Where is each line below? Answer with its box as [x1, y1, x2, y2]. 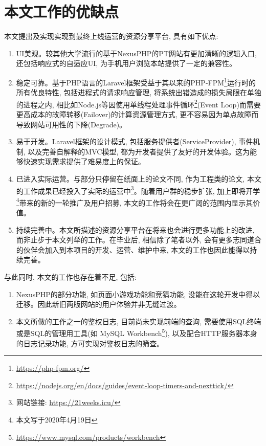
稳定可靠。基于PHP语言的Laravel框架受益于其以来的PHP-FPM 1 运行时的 [16, 75, 256, 87]
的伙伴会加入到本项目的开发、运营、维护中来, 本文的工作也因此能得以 [16, 244, 250, 255]
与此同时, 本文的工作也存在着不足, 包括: [4, 272, 137, 282]
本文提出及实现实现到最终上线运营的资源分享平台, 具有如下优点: [4, 31, 218, 41]
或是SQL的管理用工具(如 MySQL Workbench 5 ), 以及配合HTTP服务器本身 [16, 326, 257, 339]
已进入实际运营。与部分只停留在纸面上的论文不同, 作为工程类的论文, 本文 [16, 173, 261, 184]
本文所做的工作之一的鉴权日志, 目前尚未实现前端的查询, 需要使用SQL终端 [16, 316, 261, 326]
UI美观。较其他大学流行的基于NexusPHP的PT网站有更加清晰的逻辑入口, [16, 48, 257, 58]
